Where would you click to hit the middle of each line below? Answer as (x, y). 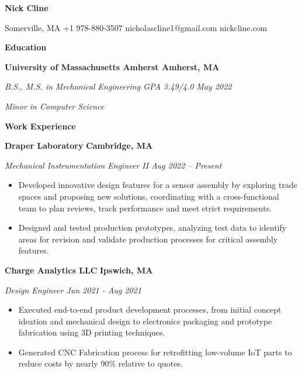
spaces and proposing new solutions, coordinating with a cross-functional (149, 196)
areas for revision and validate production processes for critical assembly (148, 239)
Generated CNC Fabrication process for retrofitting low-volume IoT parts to (155, 352)
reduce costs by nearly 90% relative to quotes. (100, 363)
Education (26, 47)
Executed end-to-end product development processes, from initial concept (150, 309)
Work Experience (40, 126)
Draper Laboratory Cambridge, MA (79, 146)
